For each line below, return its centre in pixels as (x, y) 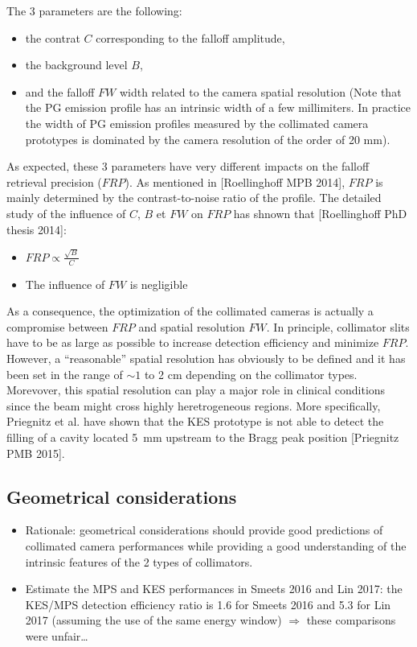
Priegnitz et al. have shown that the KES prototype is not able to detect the (195, 421)
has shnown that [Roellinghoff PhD (320, 213)
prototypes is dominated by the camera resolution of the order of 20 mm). (208, 139)
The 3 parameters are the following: (94, 10)
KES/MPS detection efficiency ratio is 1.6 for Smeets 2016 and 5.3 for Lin (208, 604)
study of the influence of (66, 213)
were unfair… (57, 635)
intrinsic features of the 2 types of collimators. (139, 561)
